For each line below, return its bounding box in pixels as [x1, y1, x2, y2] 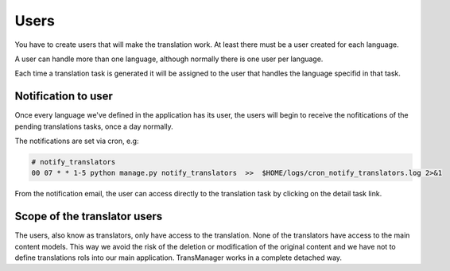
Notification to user [14, 90, 113, 103]
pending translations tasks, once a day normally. [14, 122, 174, 131]
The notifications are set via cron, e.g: [14, 136, 139, 146]
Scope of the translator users [14, 210, 163, 223]
